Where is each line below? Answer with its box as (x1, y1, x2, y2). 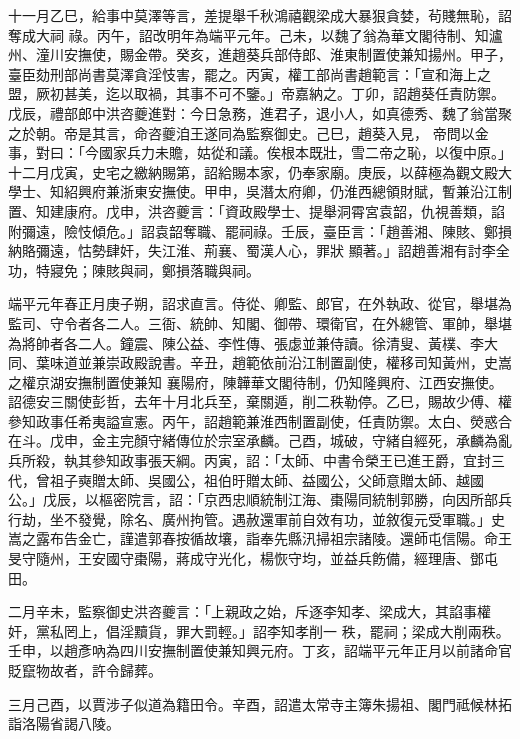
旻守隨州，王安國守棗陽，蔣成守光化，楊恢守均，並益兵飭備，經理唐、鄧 (8, 548, 484, 569)
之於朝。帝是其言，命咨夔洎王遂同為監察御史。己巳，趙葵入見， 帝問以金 (8, 122, 489, 143)
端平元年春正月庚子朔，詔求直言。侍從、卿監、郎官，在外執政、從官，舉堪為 (8, 293, 512, 314)
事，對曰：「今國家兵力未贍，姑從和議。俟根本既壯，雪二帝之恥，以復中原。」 (8, 142, 512, 163)
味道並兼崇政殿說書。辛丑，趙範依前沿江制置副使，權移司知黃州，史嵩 (49, 352, 512, 373)
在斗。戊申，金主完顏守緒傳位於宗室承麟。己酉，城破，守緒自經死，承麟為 (8, 430, 498, 451)
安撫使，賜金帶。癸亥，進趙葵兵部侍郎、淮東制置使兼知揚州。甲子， (63, 44, 512, 65)
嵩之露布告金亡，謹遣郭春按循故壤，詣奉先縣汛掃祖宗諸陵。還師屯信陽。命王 (8, 528, 512, 549)
